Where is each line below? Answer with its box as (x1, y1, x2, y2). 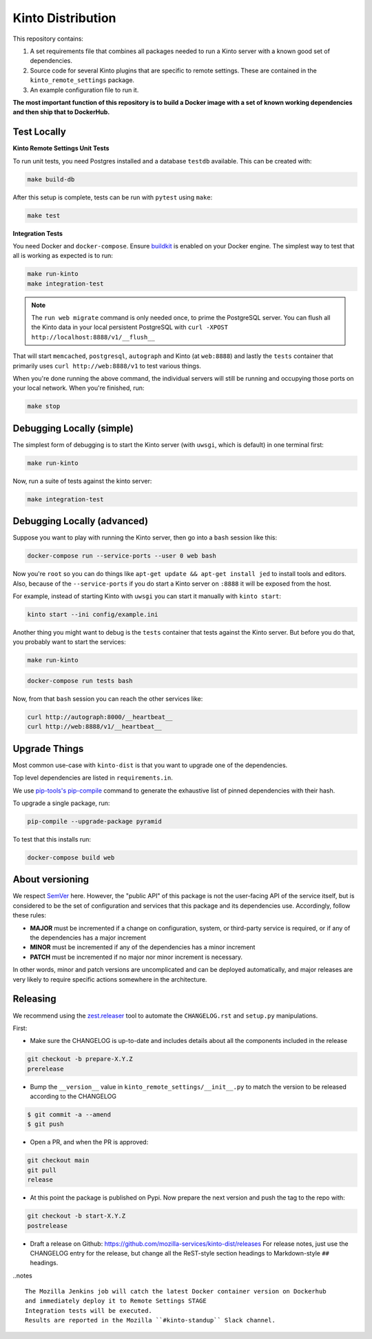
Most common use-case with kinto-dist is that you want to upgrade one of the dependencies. (12, 761, 288, 769)
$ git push (27, 1120, 64, 1128)
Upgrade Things (12, 742, 84, 755)
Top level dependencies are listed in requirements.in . (12, 773, 174, 782)
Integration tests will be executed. (25, 1307, 153, 1314)
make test (27, 211, 61, 219)
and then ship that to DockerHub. (12, 108, 110, 117)
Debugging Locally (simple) (12, 422, 134, 434)
